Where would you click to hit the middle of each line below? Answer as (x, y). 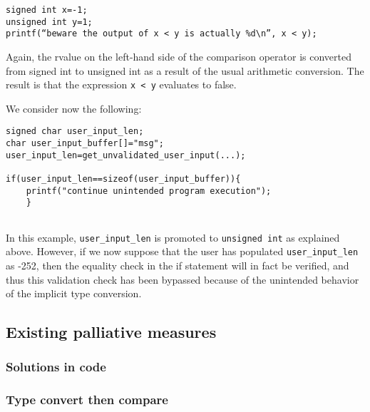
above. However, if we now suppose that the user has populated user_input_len (182, 251)
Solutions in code (56, 367)
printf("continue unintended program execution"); (149, 191)
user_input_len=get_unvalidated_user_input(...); (126, 155)
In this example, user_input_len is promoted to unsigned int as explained (173, 237)
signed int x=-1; (47, 10)
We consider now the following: (74, 108)
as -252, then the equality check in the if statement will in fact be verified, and (178, 265)
